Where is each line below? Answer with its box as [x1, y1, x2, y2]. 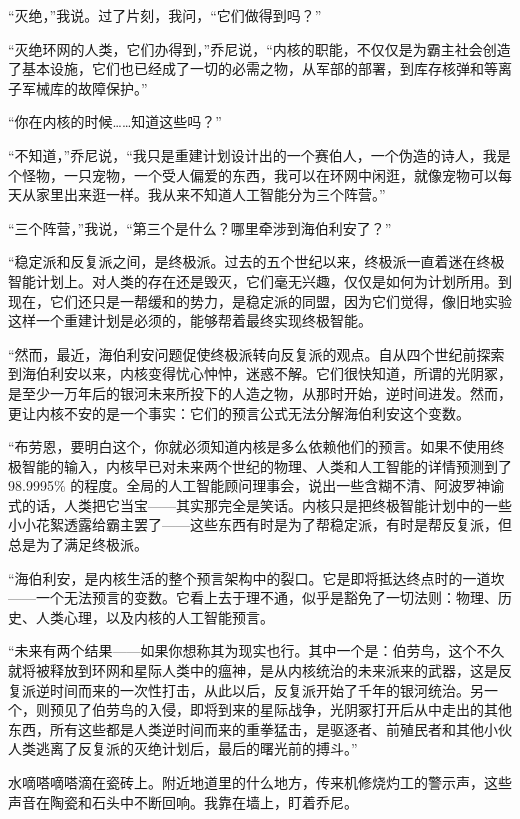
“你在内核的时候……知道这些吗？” [8, 111, 222, 132]
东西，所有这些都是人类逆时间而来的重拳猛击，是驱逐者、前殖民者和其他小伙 [8, 718, 512, 739]
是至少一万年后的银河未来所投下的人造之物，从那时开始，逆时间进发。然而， [8, 382, 512, 403]
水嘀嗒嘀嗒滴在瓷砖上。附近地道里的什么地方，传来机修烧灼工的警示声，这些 [8, 772, 512, 792]
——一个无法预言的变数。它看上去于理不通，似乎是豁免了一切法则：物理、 [8, 587, 498, 608]
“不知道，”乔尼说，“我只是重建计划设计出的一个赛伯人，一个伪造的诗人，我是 [8, 144, 511, 165]
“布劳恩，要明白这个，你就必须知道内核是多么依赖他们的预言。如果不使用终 [8, 436, 505, 457]
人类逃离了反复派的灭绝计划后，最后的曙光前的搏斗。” [8, 738, 358, 759]
